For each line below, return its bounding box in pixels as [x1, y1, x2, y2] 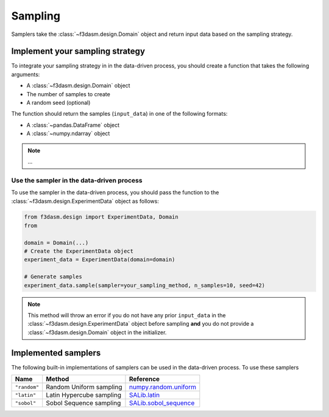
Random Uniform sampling [46, 383, 122, 391]
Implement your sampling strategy [11, 46, 146, 57]
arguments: [11, 71, 40, 78]
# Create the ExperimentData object [24, 248, 134, 255]
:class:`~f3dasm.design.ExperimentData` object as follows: [11, 197, 160, 205]
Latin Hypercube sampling [46, 391, 122, 399]
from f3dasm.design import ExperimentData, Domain [24, 214, 179, 220]
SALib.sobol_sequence [129, 399, 195, 407]
